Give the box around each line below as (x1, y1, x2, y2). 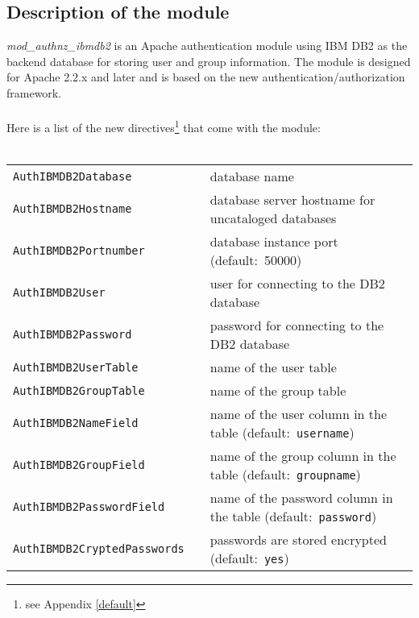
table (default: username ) (209, 423, 355, 442)
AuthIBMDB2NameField (13, 417, 139, 430)
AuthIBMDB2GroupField (13, 458, 145, 472)
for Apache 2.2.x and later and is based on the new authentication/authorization (6, 68, 405, 85)
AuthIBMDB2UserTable (13, 360, 139, 374)
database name (209, 167, 294, 186)
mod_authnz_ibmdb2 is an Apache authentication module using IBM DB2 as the (6, 37, 408, 54)
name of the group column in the (209, 446, 396, 466)
